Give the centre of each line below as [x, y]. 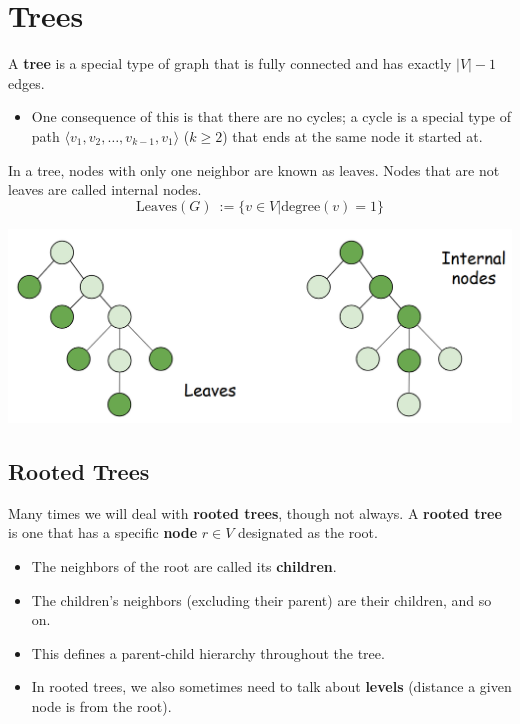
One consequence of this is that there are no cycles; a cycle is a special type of [271, 116]
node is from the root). [101, 706]
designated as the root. [308, 532]
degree [301, 206]
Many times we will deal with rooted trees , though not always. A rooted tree [255, 512]
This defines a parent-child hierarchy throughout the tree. [208, 652]
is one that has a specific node [103, 532]
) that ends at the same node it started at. [352, 135]
